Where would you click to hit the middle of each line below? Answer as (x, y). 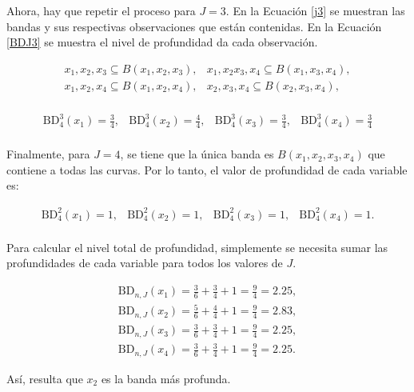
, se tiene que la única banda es (197, 154)
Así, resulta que (45, 378)
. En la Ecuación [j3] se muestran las (315, 10)
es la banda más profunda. (166, 378)
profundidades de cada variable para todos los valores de (145, 263)
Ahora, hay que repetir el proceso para (101, 10)
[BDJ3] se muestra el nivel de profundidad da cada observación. (162, 42)
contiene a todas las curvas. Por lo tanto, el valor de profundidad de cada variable (207, 169)
